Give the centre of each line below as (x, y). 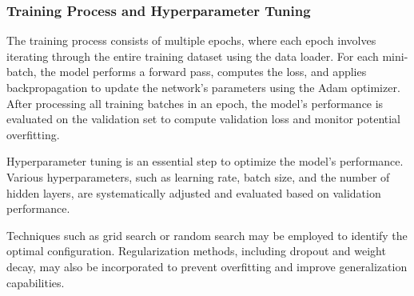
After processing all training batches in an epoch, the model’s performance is (195, 103)
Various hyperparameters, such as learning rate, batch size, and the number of (198, 176)
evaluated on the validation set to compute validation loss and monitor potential (204, 119)
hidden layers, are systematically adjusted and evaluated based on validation (194, 192)
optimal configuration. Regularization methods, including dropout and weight (196, 251)
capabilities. (36, 282)
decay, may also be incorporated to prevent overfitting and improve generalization (207, 266)
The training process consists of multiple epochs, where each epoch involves (191, 40)
